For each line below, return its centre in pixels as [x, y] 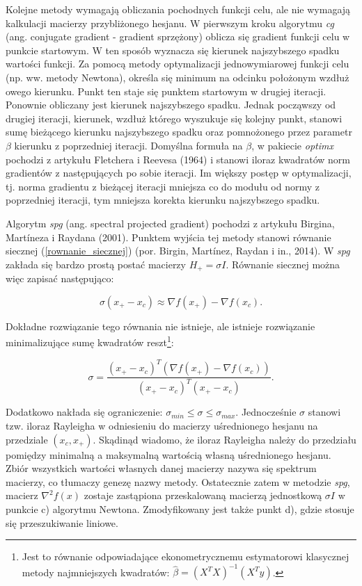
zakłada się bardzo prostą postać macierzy [96, 264]
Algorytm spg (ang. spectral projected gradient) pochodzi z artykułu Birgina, [170, 223]
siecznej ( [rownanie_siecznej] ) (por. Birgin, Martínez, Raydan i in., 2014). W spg [178, 251]
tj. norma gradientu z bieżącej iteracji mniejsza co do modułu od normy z [163, 186]
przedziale [27, 439]
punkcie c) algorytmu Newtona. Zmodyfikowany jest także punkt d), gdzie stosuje [180, 509]
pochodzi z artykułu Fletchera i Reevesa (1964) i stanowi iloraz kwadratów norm [178, 159]
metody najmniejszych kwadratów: [96, 572]
